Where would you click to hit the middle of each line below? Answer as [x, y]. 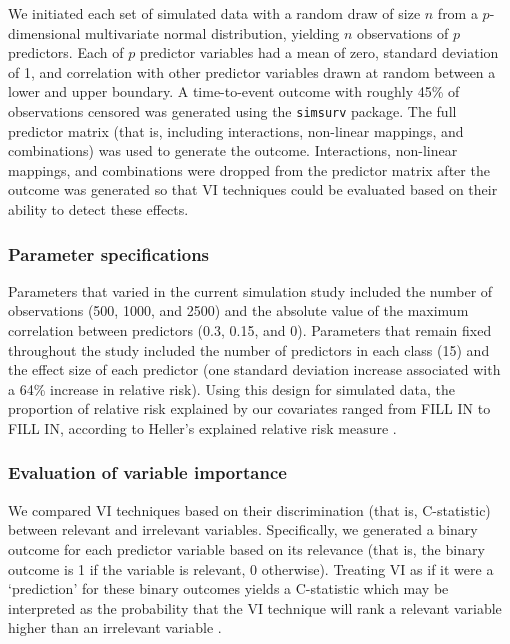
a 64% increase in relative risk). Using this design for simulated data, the [232, 388]
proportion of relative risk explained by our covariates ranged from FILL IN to [249, 408]
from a [457, 13]
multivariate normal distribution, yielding [212, 32]
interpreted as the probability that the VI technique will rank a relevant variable [255, 607]
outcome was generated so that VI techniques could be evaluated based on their [253, 189]
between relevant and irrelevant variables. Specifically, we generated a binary [243, 529]
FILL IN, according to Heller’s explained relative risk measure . [202, 427]
